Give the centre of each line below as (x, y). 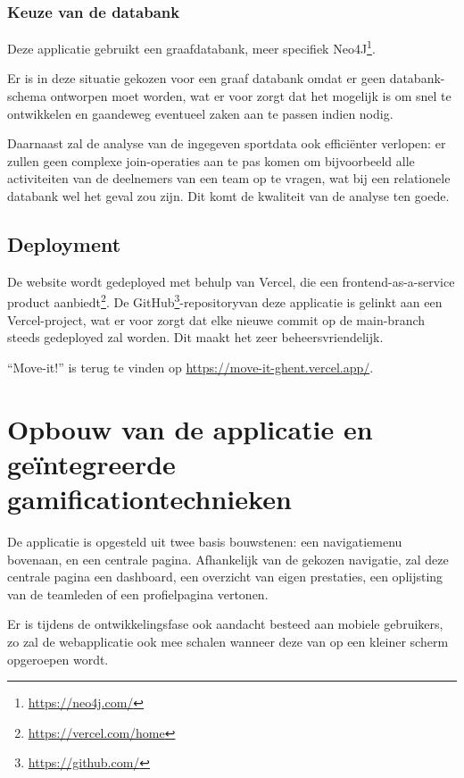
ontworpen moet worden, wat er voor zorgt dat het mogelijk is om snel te (251, 96)
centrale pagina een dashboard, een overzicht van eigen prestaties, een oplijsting (225, 577)
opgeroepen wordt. (58, 659)
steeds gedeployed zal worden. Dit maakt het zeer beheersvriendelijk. (195, 337)
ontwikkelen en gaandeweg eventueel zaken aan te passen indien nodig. (200, 113)
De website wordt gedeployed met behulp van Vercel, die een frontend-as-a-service (231, 281)
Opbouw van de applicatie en (190, 428)
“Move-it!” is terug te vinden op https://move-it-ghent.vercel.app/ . (191, 367)
